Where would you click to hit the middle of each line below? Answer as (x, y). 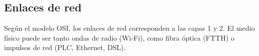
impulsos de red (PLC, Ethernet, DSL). (65, 47)
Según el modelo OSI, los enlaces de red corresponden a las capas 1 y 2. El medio (129, 28)
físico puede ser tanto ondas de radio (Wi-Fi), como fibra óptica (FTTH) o (119, 37)
